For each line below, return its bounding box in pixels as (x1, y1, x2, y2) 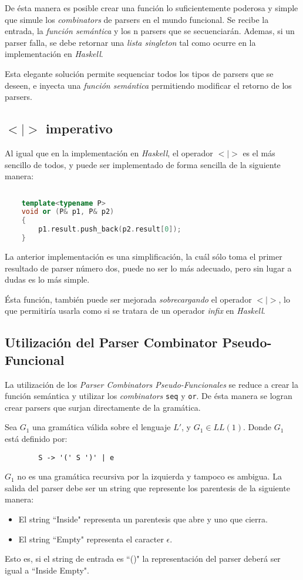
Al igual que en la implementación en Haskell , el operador (5, 146, 213, 159)
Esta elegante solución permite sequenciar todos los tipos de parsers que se (5, 67, 274, 79)
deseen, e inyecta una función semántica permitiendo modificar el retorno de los (5, 79, 292, 91)
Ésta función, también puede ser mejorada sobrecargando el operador (5, 293, 252, 305)
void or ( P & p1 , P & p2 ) (21, 207, 115, 216)
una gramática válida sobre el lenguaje (32, 421, 171, 433)
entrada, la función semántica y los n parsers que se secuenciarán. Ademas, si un (5, 25, 295, 37)
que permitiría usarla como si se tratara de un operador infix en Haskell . (5, 304, 265, 317)
